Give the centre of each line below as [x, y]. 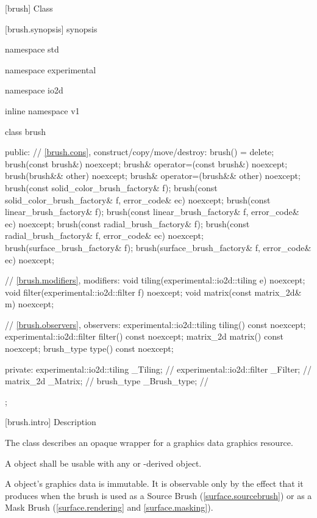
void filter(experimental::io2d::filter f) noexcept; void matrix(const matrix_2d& [153, 292]
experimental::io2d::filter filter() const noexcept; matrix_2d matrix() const [144, 336]
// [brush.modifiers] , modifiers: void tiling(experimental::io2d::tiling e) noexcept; [155, 280]
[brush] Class [29, 8]
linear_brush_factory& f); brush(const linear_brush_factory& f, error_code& [152, 212]
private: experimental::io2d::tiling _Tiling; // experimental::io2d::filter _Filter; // [158, 369]
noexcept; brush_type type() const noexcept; [89, 348]
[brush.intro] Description [51, 422]
